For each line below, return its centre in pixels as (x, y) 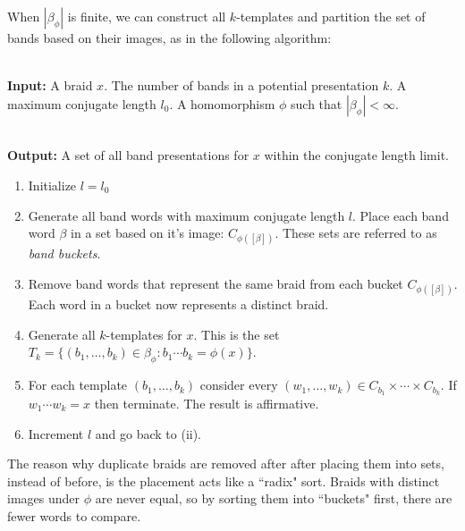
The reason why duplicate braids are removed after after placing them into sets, (226, 464)
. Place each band (401, 215)
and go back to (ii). (148, 433)
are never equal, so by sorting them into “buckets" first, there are (274, 498)
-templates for (144, 334)
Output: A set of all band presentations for (128, 155)
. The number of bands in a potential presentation (241, 85)
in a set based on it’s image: (148, 233)
